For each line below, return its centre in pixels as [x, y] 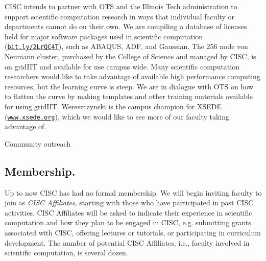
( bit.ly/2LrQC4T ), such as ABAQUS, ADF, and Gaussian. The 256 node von [126, 46]
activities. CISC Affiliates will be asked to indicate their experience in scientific [128, 212]
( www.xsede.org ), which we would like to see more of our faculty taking [117, 116]
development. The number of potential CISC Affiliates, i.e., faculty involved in [127, 242]
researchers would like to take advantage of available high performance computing [132, 76]
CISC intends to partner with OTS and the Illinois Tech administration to [121, 6]
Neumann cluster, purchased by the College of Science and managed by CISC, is [130, 56]
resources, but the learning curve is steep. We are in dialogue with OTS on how [129, 86]
